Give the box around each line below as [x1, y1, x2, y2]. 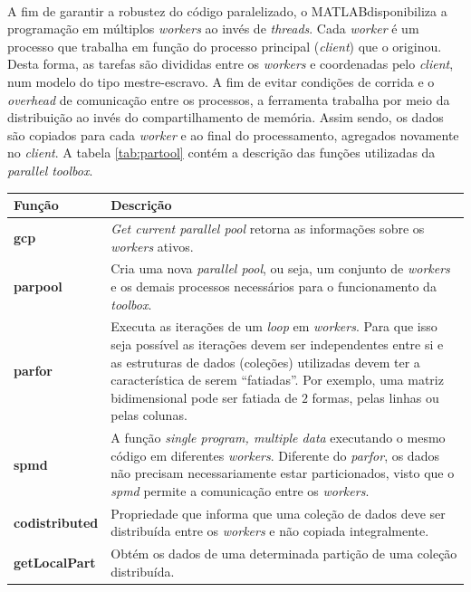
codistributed [14, 512, 99, 531]
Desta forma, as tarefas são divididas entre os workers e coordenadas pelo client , [7, 54, 454, 73]
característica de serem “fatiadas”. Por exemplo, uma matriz [111, 370, 444, 389]
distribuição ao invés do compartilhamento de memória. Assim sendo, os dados [7, 108, 444, 127]
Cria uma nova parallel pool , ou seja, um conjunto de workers [111, 259, 450, 278]
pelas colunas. [111, 406, 187, 425]
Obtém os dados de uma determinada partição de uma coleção [111, 544, 457, 563]
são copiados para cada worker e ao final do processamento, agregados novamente [7, 125, 459, 144]
